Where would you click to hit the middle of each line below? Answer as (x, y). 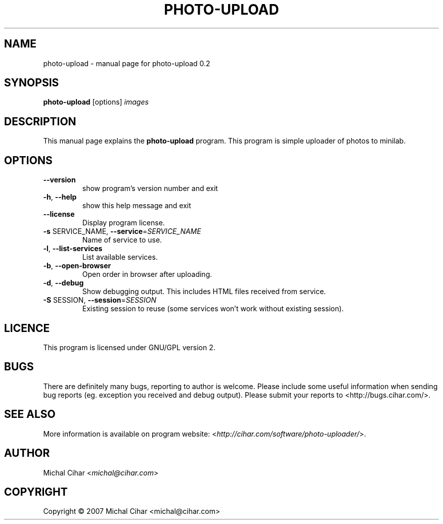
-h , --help (60, 197)
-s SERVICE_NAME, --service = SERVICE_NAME (122, 231)
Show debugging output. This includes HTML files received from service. (204, 292)
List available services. (120, 257)
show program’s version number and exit (150, 188)
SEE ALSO (30, 414)
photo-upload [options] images (96, 102)
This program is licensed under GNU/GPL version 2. (129, 347)
